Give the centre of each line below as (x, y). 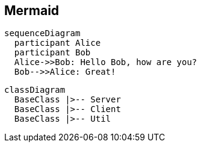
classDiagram (35, 90)
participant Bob (52, 53)
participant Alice (57, 43)
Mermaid (32, 11)
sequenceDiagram (42, 33)
